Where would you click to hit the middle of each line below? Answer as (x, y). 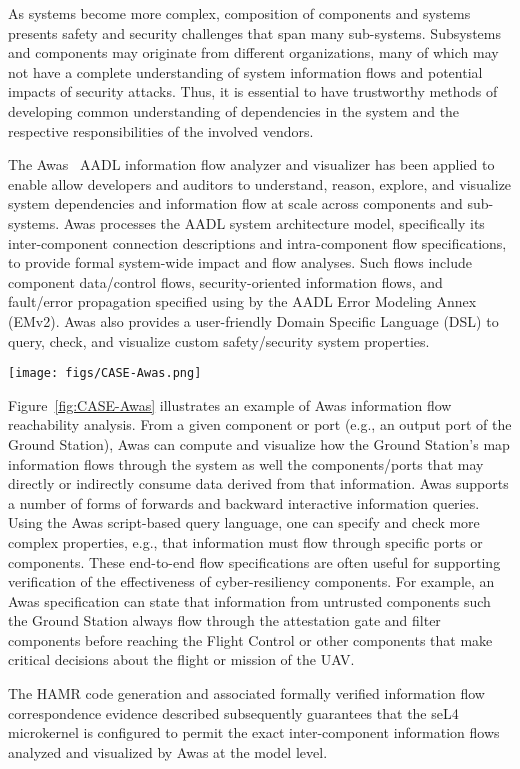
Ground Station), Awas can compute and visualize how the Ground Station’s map (259, 443)
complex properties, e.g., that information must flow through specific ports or (245, 541)
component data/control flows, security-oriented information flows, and (225, 281)
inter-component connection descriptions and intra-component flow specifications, (257, 242)
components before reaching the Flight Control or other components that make (250, 639)
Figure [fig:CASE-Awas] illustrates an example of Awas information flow (230, 404)
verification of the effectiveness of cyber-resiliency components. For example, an (251, 581)
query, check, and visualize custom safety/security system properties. (219, 340)
